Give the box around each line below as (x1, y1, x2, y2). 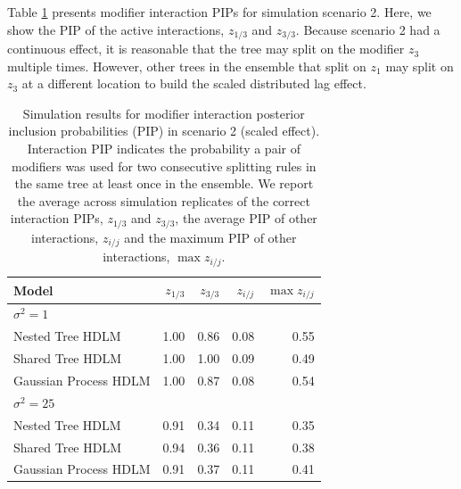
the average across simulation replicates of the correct (17, 191, 310, 210)
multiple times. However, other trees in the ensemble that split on (7, 56, 366, 75)
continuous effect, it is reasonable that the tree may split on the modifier (7, 39, 405, 58)
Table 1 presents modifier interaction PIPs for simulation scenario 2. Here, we (7, 3, 432, 21)
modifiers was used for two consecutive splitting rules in (12, 156, 317, 175)
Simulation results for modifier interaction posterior (22, 104, 305, 122)
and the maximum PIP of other (124, 228, 297, 246)
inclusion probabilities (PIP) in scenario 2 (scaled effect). (8, 121, 320, 140)
